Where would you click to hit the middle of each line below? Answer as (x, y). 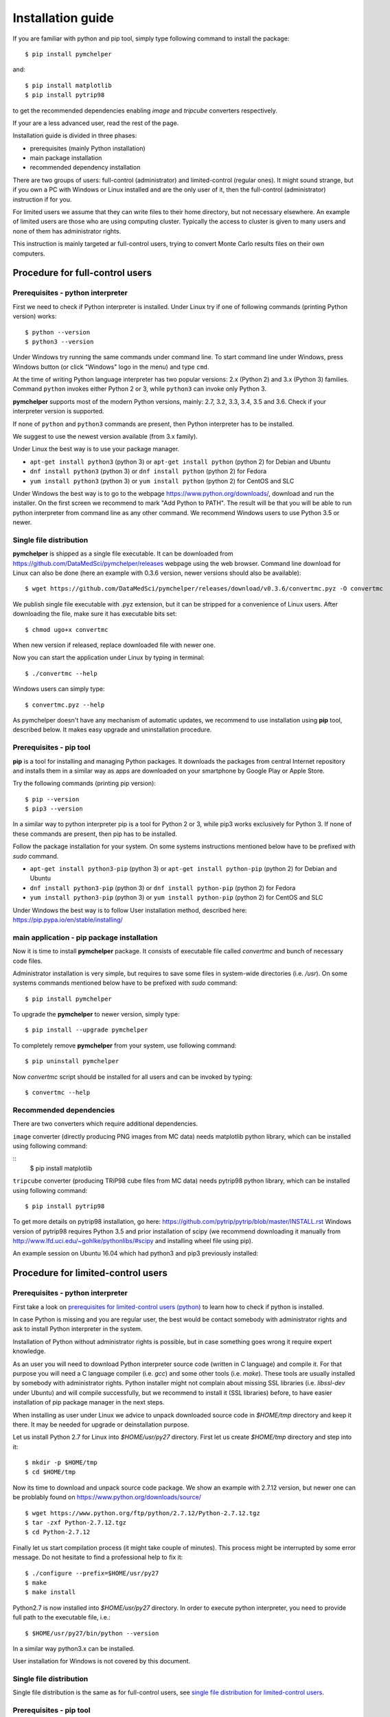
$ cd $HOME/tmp (50, 1472)
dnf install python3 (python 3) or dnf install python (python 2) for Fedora (148, 471)
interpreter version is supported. (58, 411)
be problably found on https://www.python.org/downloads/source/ (107, 1497)
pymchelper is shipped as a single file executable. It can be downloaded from (123, 554)
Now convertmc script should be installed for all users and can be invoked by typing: (133, 1077)
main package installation (66, 158)
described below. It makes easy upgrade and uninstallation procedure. (112, 730)
